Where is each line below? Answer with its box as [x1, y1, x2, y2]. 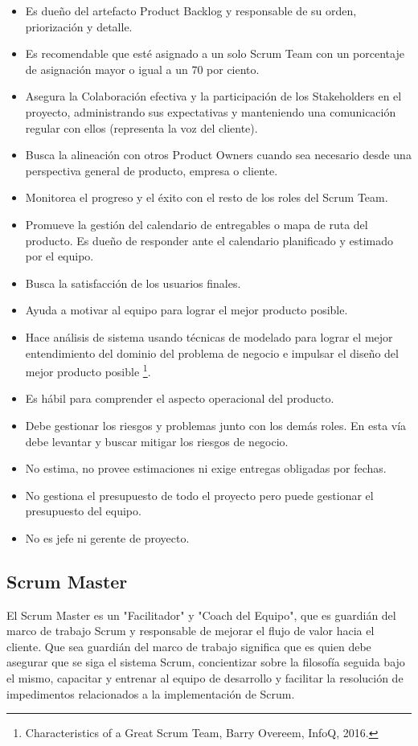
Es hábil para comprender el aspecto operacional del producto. [25, 390, 334, 407]
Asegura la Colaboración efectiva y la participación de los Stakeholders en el [25, 88, 402, 105]
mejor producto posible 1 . [25, 361, 151, 379]
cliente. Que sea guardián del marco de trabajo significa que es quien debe [6, 637, 371, 654]
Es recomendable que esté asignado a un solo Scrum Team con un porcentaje [25, 45, 404, 62]
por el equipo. [25, 248, 94, 264]
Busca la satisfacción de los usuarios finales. [25, 274, 241, 291]
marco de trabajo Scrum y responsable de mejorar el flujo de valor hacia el [6, 622, 375, 639]
